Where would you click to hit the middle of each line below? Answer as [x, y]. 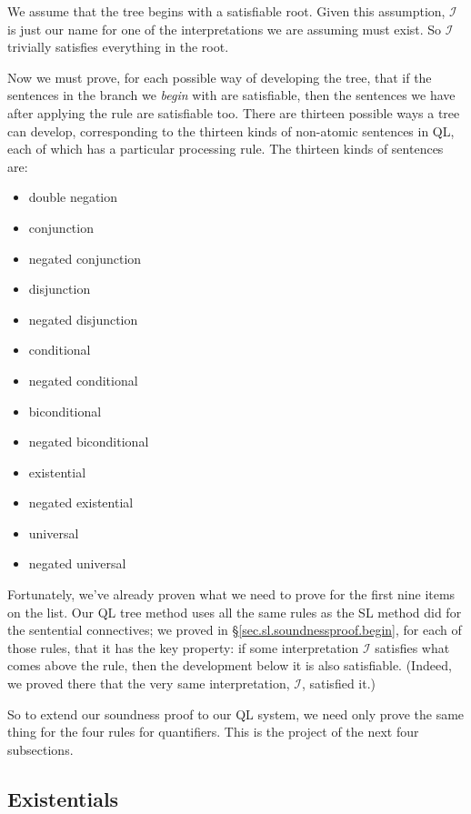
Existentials [63, 798]
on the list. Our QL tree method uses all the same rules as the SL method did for [235, 612]
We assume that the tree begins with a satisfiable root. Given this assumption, [226, 11]
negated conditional [83, 380]
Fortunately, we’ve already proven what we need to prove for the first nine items [231, 594]
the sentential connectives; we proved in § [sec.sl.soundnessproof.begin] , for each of [235, 630]
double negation [73, 197]
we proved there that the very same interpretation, [149, 683]
